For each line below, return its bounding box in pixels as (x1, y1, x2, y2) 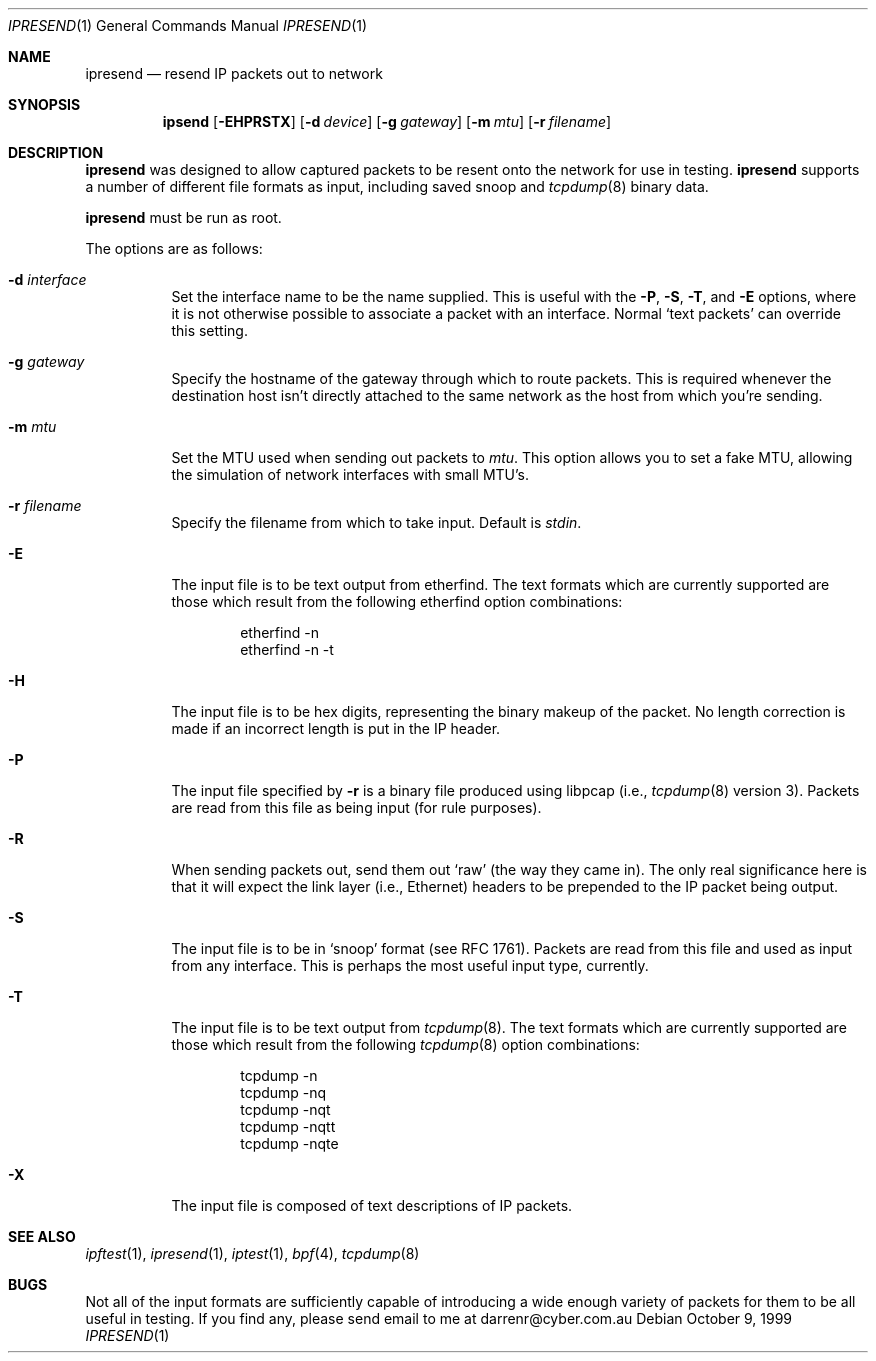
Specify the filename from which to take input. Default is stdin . (171, 514, 582, 531)
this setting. (171, 322, 248, 339)
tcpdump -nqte (240, 1135, 339, 1152)
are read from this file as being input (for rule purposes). (171, 799, 542, 816)
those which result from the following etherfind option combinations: (171, 593, 623, 610)
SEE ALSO (8, 1228, 76, 1245)
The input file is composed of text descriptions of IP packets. (171, 1197, 573, 1214)
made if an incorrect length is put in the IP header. (171, 720, 501, 737)
